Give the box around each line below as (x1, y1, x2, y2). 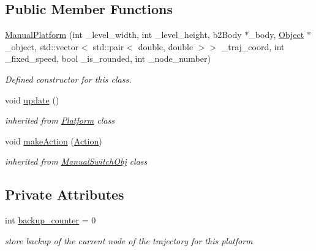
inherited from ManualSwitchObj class (5, 155, 148, 168)
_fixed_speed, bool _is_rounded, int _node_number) (5, 52, 211, 65)
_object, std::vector (5, 40, 79, 53)
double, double (138, 40, 194, 53)
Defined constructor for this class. (5, 72, 132, 85)
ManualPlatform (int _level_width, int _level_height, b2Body (5, 28, 242, 41)
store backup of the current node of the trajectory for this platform (5, 234, 253, 247)
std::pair (92, 40, 124, 53)
